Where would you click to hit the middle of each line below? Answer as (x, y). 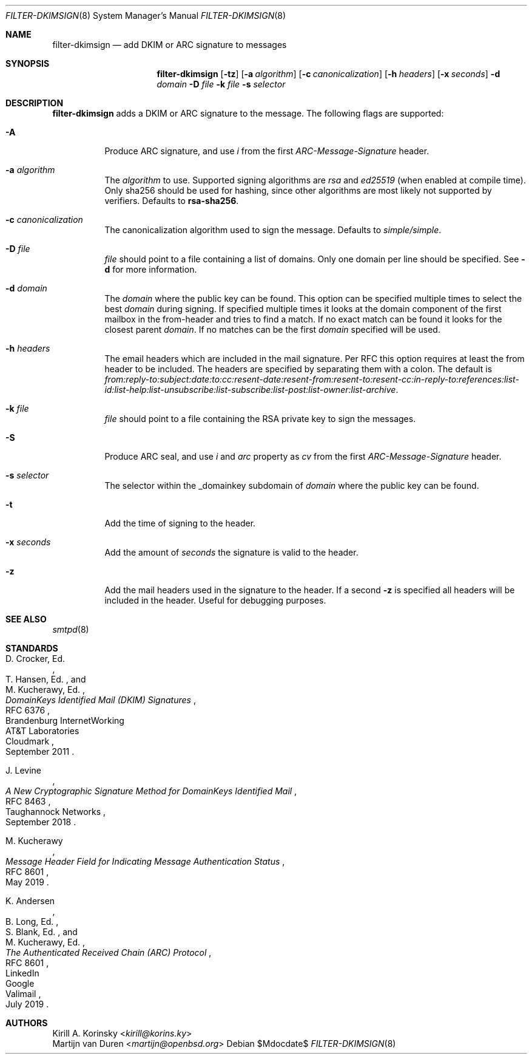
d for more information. (151, 269)
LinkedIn (22, 973)
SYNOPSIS (28, 63)
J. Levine (23, 770)
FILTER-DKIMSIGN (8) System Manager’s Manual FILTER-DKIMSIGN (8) (146, 15)
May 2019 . (27, 882)
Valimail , (23, 994)
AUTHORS (27, 1023)
